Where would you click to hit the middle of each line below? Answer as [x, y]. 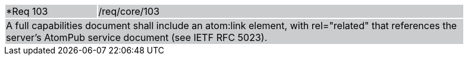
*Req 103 [27, 11]
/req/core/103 [129, 11]
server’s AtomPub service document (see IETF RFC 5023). [137, 37]
